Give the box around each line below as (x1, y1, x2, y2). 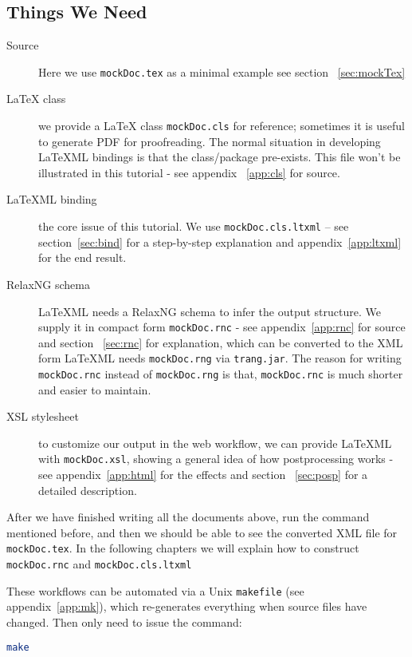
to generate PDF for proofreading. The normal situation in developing (38, 133, 381, 149)
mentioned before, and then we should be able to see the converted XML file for (6, 524, 398, 540)
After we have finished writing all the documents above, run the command (6, 509, 370, 525)
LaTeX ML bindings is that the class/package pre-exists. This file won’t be (38, 148, 401, 165)
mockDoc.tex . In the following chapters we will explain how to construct (6, 540, 359, 556)
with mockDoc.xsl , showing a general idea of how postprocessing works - (38, 450, 394, 467)
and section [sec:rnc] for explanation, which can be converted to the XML (38, 334, 403, 350)
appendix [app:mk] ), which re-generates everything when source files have (6, 598, 367, 615)
